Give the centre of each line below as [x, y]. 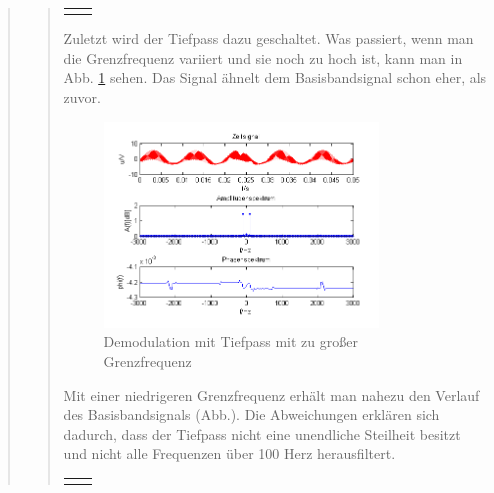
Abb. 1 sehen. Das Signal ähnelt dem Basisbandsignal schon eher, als [275, 77]
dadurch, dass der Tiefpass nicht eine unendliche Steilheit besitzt [262, 433]
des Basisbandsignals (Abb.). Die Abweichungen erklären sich [251, 414]
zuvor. [82, 97]
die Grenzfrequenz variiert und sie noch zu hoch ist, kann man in [263, 57]
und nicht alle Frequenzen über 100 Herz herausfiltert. [229, 453]
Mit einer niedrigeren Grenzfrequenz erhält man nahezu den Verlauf [271, 394]
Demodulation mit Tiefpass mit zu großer [230, 341]
